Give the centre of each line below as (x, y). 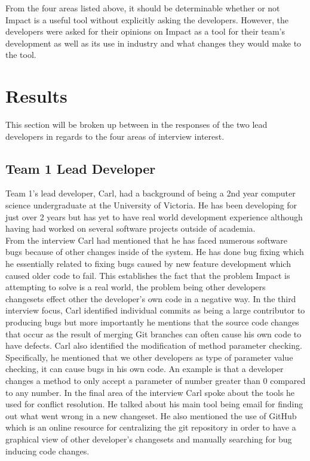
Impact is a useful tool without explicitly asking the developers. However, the (147, 19)
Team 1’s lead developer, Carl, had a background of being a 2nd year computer (151, 193)
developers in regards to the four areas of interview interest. (115, 136)
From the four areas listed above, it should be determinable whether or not (143, 8)
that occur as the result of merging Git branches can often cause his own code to (154, 334)
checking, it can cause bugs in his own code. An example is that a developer (145, 369)
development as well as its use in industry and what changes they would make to (154, 43)
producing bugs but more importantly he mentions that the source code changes (152, 322)
